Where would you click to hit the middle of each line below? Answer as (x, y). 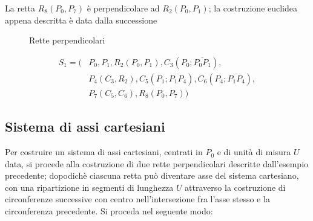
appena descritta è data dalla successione (81, 20)
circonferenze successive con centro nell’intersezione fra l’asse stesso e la (137, 199)
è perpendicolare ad (123, 8)
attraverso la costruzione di (235, 187)
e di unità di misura (254, 152)
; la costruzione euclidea (253, 8)
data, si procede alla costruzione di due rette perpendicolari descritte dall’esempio (157, 163)
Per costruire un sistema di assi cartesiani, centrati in (104, 152)
